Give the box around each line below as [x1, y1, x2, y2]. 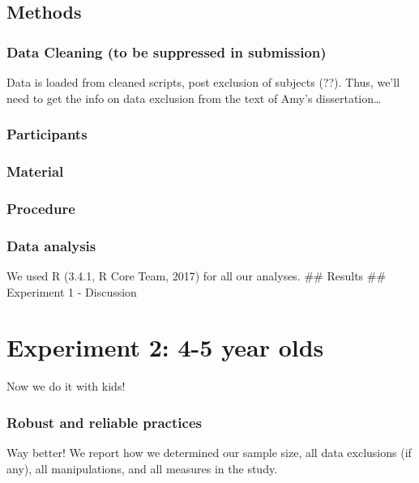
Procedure [6, 198, 75, 218]
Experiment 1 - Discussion [6, 283, 137, 300]
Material [6, 160, 64, 181]
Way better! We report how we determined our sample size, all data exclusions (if [6, 444, 412, 461]
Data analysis [6, 235, 96, 255]
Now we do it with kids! [6, 378, 126, 395]
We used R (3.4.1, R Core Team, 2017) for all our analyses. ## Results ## [6, 267, 387, 284]
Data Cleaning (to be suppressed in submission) [6, 41, 327, 62]
